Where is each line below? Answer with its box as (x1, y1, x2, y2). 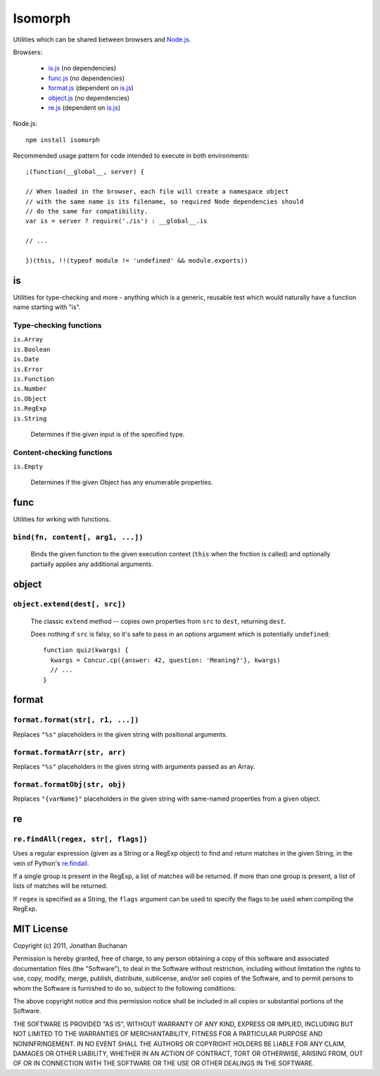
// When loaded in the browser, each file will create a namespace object (25, 187, 289, 196)
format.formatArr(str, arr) (13, 747, 127, 757)
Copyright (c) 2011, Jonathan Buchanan (13, 942, 127, 950)
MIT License (13, 922, 68, 934)
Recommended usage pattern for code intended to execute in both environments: (13, 151, 250, 160)
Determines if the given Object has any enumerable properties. (30, 478, 213, 487)
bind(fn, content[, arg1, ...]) (13, 532, 144, 542)
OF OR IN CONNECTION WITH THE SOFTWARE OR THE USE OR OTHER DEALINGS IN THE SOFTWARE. (13, 1059, 315, 1068)
